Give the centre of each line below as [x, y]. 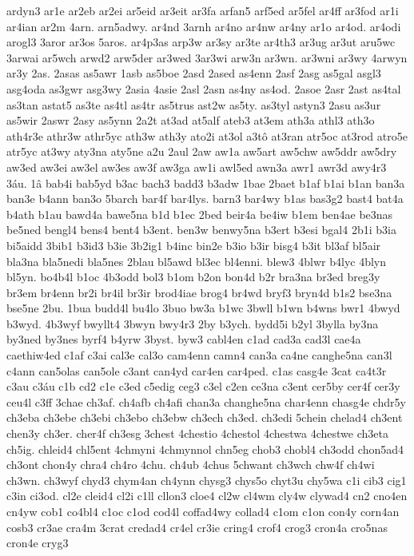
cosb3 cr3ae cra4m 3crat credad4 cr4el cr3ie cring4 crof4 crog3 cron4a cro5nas [197, 527]
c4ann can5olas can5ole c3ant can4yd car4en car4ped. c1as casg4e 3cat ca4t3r [197, 370]
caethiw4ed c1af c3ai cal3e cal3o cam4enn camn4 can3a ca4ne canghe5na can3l [199, 355]
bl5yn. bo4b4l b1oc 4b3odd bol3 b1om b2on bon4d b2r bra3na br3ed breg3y [193, 277]
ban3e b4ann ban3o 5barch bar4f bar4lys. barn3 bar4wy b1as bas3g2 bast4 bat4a [205, 199]
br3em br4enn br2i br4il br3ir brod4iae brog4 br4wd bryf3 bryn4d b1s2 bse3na [199, 292]
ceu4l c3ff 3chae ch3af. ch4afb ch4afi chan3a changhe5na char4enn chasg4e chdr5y [206, 401]
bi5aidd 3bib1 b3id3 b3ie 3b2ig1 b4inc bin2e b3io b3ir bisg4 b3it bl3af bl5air [194, 245]
